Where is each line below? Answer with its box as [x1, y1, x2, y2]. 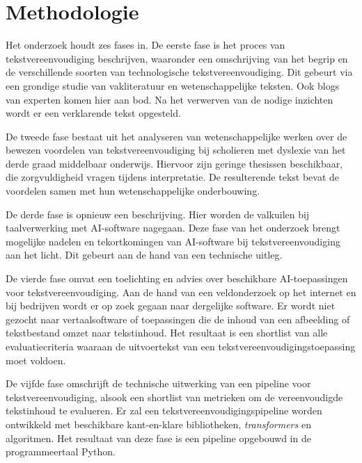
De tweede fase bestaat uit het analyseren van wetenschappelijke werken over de [6, 129, 347, 143]
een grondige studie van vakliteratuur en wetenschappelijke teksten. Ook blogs [6, 78, 340, 92]
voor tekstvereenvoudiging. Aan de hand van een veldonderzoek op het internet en [6, 284, 356, 299]
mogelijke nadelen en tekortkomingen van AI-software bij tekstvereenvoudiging [6, 234, 340, 248]
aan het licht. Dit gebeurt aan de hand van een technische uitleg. [6, 247, 283, 262]
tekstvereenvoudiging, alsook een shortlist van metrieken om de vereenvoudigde [6, 389, 343, 404]
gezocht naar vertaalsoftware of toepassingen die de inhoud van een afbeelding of [6, 311, 350, 326]
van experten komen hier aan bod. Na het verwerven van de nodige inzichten [6, 92, 333, 106]
